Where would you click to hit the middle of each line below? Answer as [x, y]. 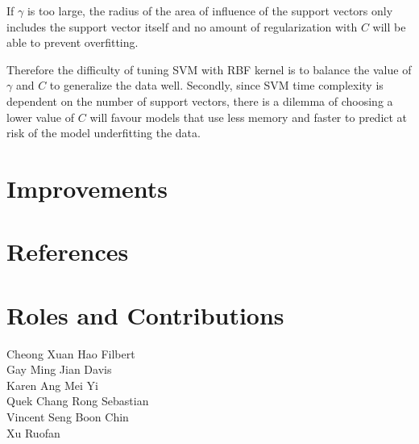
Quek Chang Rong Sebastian [78, 401]
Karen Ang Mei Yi [52, 385]
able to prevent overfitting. [73, 42]
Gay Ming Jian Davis [59, 369]
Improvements [87, 188]
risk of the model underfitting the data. [104, 133]
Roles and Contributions [145, 314]
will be [389, 26]
